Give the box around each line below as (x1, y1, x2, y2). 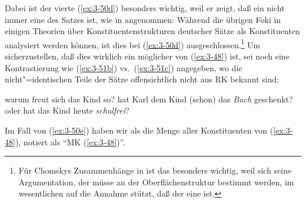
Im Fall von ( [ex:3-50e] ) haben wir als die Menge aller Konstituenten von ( (5, 124, 274, 136)
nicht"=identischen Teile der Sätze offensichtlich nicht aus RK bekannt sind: (5, 73, 280, 85)
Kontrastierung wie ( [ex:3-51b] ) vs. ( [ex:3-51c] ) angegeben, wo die (5, 61, 242, 74)
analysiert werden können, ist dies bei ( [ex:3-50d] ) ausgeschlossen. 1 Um (5, 36, 261, 51)
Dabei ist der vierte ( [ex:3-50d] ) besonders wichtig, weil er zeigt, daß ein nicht (5, 2, 285, 14)
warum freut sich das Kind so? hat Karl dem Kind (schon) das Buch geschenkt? (5, 92, 293, 105)
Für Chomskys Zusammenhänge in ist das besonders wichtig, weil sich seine (18, 164, 292, 177)
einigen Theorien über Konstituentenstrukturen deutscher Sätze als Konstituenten (5, 25, 300, 37)
